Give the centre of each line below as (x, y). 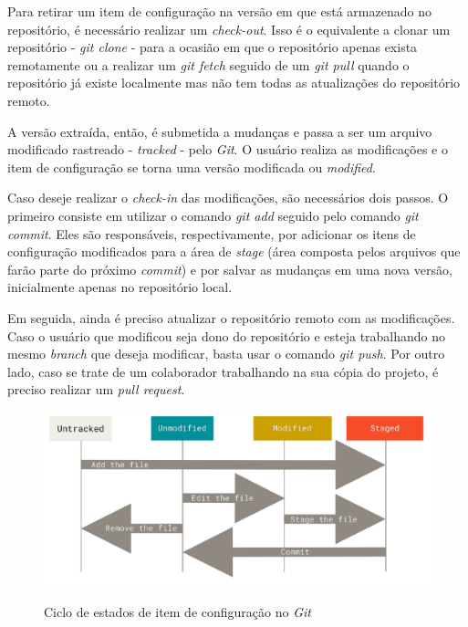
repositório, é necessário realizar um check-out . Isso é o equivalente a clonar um (229, 29)
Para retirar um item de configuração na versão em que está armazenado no (219, 11)
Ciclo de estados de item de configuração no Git (177, 611)
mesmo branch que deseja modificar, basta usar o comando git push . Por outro (226, 354)
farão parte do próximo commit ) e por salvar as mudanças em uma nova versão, (230, 269)
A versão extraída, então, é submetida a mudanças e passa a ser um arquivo (220, 131)
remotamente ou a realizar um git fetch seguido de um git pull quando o (208, 64)
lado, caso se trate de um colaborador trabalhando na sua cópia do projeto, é (223, 371)
